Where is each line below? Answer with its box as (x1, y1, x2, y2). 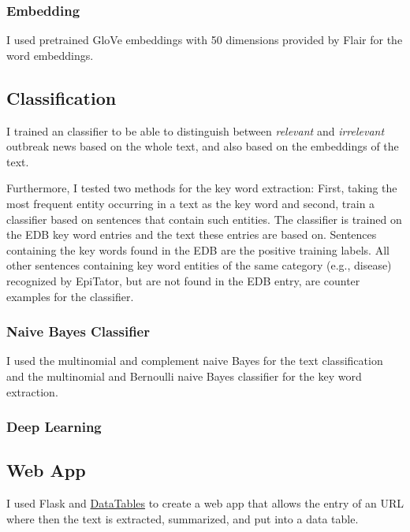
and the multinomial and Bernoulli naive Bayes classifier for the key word (6, 367, 362, 384)
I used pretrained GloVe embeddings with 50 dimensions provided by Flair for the (6, 32, 403, 48)
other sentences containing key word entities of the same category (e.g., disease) (6, 257, 392, 273)
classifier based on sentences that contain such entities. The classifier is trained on (6, 210, 402, 227)
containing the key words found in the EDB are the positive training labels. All (6, 241, 389, 258)
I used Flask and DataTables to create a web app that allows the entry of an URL (6, 495, 404, 512)
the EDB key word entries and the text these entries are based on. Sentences (6, 226, 377, 243)
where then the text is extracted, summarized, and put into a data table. (6, 510, 359, 526)
